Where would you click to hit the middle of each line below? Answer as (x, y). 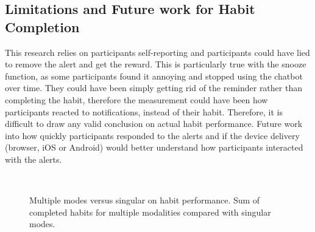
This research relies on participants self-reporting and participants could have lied (157, 52)
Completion (42, 26)
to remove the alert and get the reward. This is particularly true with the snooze (156, 64)
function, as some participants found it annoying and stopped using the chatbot (154, 76)
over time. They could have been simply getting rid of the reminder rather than (154, 88)
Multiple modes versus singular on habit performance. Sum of (145, 200)
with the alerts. (34, 159)
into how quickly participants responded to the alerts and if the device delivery (152, 135)
